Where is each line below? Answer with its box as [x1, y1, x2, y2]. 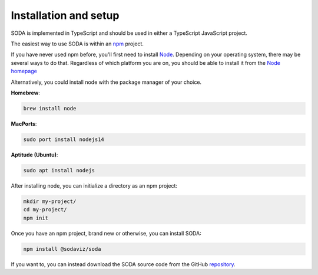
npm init [23, 214, 49, 221]
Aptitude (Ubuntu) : [11, 151, 58, 158]
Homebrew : [11, 89, 41, 96]
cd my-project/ [23, 207, 67, 213]
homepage [11, 68, 38, 75]
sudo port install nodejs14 [23, 136, 104, 143]
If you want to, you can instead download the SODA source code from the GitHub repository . [11, 260, 236, 268]
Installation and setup [11, 9, 120, 22]
